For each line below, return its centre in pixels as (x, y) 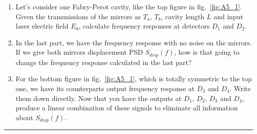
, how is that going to (207, 52)
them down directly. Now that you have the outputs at (99, 98)
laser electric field (42, 26)
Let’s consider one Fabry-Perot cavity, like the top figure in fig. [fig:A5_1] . (129, 6)
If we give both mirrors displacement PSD (79, 52)
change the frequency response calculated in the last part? (104, 62)
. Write (240, 88)
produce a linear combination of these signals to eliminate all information (127, 108)
